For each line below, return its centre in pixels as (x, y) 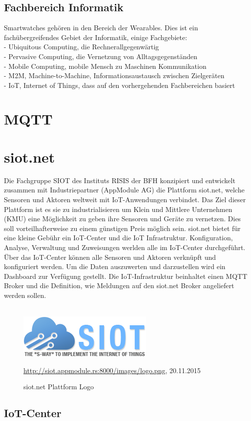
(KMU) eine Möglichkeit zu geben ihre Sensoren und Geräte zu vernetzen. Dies (123, 219)
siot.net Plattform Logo (59, 387)
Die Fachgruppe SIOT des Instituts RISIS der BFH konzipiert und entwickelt (120, 180)
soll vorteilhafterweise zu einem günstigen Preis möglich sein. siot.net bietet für (122, 228)
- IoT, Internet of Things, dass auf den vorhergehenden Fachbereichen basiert (120, 85)
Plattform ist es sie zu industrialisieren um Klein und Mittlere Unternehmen (118, 209)
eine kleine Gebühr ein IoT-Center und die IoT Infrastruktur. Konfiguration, (118, 238)
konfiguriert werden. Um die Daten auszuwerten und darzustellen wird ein (115, 266)
